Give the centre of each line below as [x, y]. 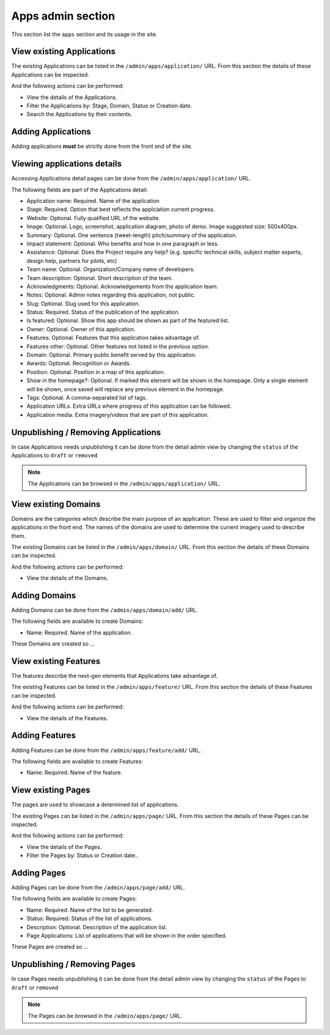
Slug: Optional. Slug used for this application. [83, 303]
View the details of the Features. [67, 718]
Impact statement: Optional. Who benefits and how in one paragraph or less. [123, 243]
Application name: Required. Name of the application [93, 201]
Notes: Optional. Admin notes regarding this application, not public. [111, 295]
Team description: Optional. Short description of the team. [100, 278]
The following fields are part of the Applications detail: [79, 190]
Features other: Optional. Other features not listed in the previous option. [118, 346]
